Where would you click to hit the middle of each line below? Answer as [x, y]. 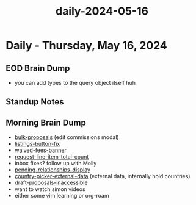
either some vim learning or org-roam [62, 196]
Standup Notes [35, 102]
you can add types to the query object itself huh [75, 83]
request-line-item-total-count [52, 157]
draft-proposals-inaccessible [51, 183]
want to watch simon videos [50, 189]
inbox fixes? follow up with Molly [56, 164]
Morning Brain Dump [46, 122]
